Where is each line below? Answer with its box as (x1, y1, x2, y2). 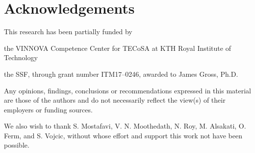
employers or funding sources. (4, 104, 93, 114)
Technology (4, 52, 38, 63)
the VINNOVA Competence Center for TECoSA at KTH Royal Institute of (4, 43, 231, 53)
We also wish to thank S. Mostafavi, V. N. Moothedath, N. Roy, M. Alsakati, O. (4, 121, 246, 131)
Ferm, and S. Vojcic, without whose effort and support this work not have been (4, 130, 242, 140)
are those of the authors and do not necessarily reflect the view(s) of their (4, 95, 226, 105)
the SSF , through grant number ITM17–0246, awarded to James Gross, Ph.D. (4, 68, 238, 79)
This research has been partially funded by (4, 26, 132, 37)
